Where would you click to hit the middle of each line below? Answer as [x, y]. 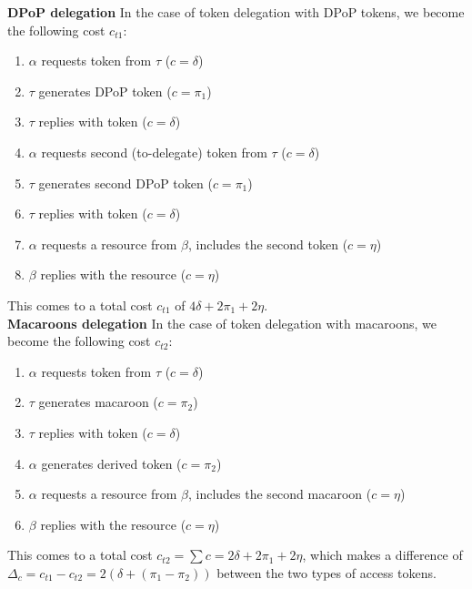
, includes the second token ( [268, 244]
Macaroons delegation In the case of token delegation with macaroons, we [222, 323]
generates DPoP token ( [105, 91]
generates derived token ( [111, 463]
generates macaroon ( [98, 402]
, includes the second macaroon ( [280, 494]
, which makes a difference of [382, 555]
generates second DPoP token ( [126, 183]
